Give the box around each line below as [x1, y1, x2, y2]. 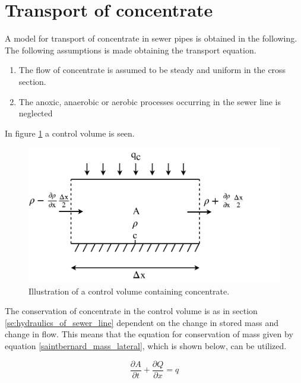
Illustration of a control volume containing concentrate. [28, 284, 230, 297]
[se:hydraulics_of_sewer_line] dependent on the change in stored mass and [5, 316, 279, 328]
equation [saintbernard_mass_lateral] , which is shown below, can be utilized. [5, 340, 287, 352]
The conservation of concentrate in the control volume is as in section [5, 305, 258, 317]
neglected [18, 107, 53, 119]
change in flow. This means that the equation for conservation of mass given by [5, 328, 293, 340]
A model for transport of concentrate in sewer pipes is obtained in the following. [5, 32, 297, 45]
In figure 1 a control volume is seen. [5, 126, 135, 139]
